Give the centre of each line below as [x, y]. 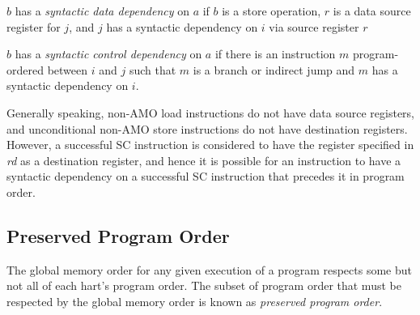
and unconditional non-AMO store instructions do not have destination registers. [207, 128]
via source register [314, 26]
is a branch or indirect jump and [274, 69]
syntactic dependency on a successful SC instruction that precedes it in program [206, 176]
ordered [25, 69]
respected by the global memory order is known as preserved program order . [195, 301]
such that [153, 69]
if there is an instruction [275, 54]
